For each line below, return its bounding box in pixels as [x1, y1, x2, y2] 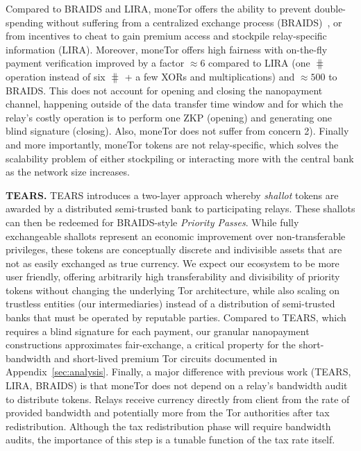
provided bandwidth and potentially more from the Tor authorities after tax [6, 405, 330, 420]
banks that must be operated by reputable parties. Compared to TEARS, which [6, 310, 346, 325]
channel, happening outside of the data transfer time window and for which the [6, 96, 344, 111]
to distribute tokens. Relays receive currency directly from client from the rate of [6, 391, 350, 406]
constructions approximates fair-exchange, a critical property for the [6, 337, 296, 352]
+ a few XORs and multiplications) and [124, 69, 295, 83]
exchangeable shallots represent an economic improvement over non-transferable [6, 228, 346, 243]
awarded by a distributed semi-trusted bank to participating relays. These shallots [6, 201, 355, 216]
